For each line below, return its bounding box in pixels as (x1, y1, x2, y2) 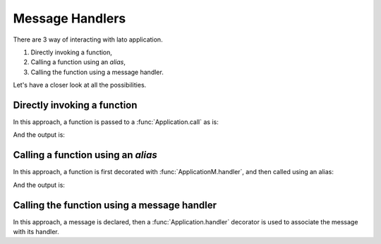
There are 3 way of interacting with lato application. (13, 35, 163, 44)
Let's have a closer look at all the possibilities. (13, 81, 147, 90)
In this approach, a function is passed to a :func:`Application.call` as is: (13, 118, 219, 126)
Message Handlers (13, 11, 126, 26)
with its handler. (13, 228, 59, 236)
